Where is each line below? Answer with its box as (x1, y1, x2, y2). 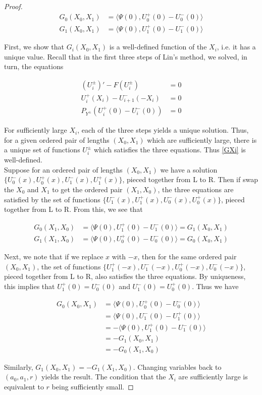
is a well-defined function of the (109, 41, 207, 52)
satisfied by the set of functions (4, 194, 100, 204)
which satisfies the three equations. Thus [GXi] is (93, 144, 246, 155)
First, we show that (4, 41, 64, 52)
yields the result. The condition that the (41, 371, 166, 382)
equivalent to (4, 381, 44, 391)
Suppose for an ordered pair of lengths (4, 164, 123, 175)
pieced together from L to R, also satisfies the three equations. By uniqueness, (4, 271, 246, 281)
